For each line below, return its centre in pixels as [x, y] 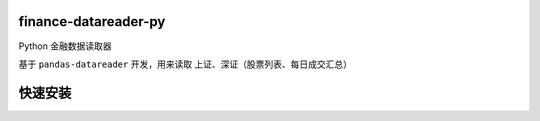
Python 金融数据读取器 [65, 46]
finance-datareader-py [92, 21]
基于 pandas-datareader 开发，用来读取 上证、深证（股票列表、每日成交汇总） [185, 64]
